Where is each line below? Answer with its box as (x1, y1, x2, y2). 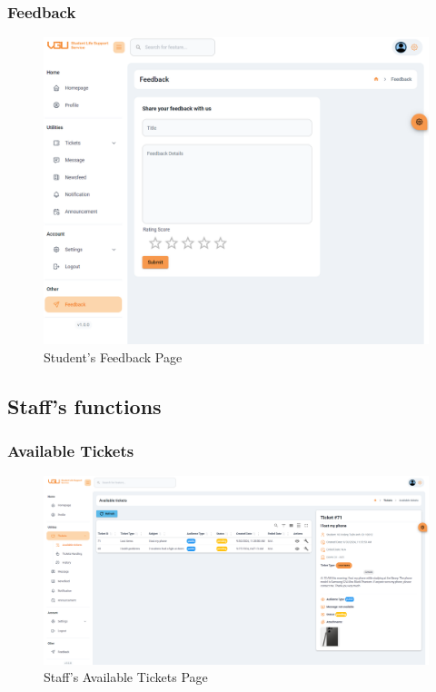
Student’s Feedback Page (44, 347, 183, 366)
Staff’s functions (7, 391, 162, 420)
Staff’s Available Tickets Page (44, 667, 208, 687)
